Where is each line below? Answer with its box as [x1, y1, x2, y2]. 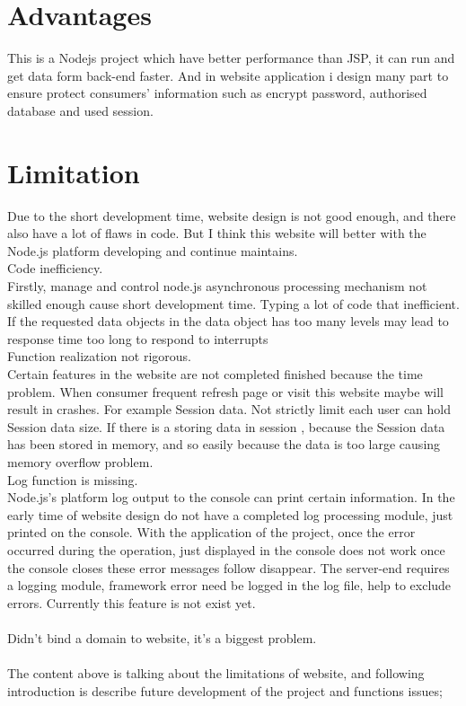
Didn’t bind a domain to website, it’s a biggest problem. [7, 628, 317, 647]
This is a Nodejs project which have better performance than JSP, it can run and [7, 49, 455, 67]
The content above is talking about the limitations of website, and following [7, 664, 425, 683]
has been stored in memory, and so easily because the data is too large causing [7, 435, 441, 454]
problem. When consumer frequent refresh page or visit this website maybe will [7, 382, 444, 401]
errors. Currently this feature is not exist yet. [7, 593, 256, 612]
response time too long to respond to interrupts [7, 329, 268, 348]
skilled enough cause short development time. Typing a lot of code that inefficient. [7, 294, 460, 313]
